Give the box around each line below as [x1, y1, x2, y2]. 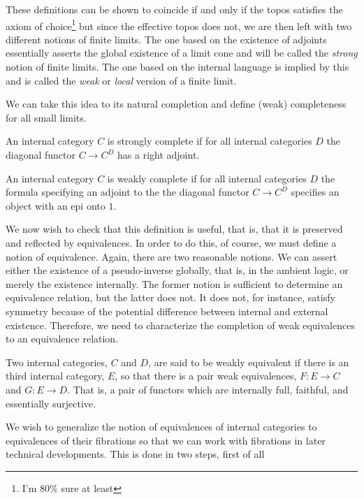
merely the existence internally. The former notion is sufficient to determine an [6, 276, 343, 291]
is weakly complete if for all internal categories [107, 171, 307, 185]
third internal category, [6, 368, 105, 383]
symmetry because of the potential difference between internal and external [6, 303, 328, 318]
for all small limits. [6, 110, 87, 124]
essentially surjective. [6, 396, 96, 410]
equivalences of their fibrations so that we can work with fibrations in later [6, 433, 326, 447]
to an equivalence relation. [6, 331, 119, 346]
